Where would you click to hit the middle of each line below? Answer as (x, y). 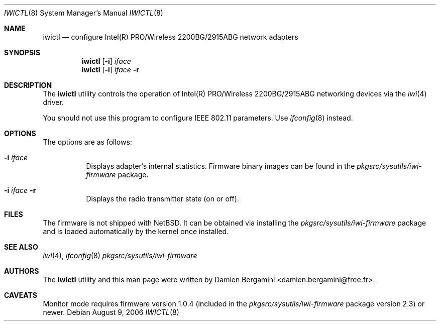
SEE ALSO (21, 247)
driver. (53, 102)
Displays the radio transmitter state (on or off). (162, 199)
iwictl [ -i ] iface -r (110, 70)
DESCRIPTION (28, 85)
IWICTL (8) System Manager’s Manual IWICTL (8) (84, 13)
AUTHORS (22, 271)
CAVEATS (21, 295)
